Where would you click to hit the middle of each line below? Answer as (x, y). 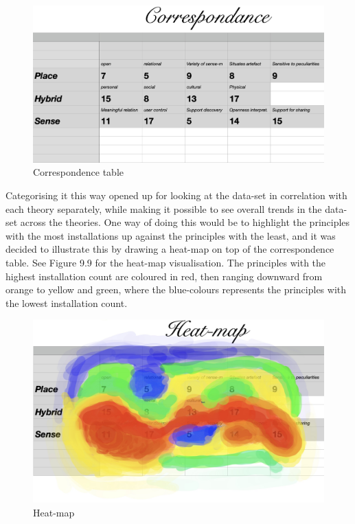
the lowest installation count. (67, 303)
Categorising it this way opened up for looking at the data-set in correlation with (176, 195)
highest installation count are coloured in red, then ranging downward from (164, 276)
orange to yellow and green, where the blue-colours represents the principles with (176, 289)
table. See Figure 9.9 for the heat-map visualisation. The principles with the (166, 262)
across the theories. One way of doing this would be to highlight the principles (185, 222)
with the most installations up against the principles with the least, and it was (171, 235)
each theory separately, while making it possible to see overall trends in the (164, 208)
